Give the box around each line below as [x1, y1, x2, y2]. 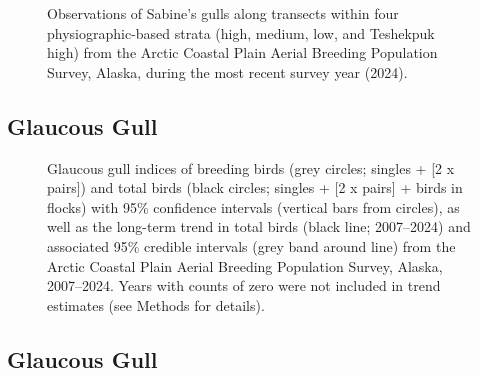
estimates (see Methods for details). [47, 294, 265, 315]
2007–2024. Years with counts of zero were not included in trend [47, 275, 441, 296]
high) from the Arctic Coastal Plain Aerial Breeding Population [47, 42, 438, 63]
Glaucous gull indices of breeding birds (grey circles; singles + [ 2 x [47, 157, 455, 178]
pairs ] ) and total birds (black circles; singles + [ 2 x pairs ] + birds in [47, 177, 463, 198]
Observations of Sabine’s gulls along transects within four [47, 3, 399, 23]
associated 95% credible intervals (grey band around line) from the [47, 235, 456, 256]
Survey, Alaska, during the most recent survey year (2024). [47, 61, 408, 82]
